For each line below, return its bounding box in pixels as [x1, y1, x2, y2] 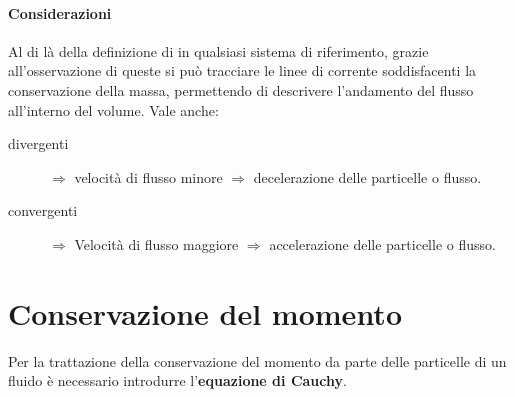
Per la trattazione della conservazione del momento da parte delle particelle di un [8, 350, 507, 371]
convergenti [8, 200, 78, 221]
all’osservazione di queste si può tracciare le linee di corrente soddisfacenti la [8, 60, 477, 81]
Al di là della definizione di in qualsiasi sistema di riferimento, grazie [8, 40, 429, 61]
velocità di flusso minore [74, 166, 223, 187]
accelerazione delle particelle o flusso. [269, 233, 496, 254]
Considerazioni [8, 2, 112, 23]
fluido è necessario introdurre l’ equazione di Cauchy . [8, 370, 347, 391]
